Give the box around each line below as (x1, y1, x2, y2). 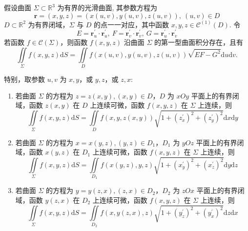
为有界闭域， (28, 19, 69, 29)
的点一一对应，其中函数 (94, 19, 169, 29)
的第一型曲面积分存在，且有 (154, 37, 243, 47)
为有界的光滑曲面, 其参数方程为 (57, 2, 158, 12)
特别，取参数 (4, 74, 45, 84)
